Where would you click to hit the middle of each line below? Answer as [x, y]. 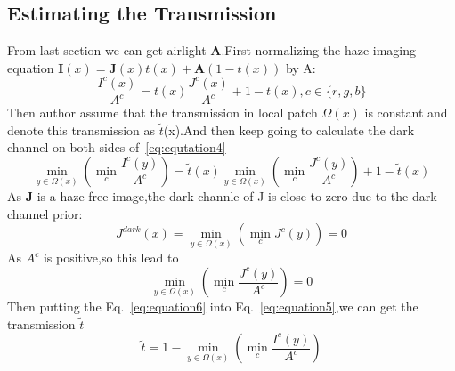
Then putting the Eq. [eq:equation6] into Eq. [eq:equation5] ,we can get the [213, 306]
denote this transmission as [81, 129]
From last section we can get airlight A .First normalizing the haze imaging [211, 50]
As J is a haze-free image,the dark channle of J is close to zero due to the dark [222, 196]
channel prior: [45, 213]
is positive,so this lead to [111, 258]
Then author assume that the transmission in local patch [162, 113]
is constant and [406, 113]
